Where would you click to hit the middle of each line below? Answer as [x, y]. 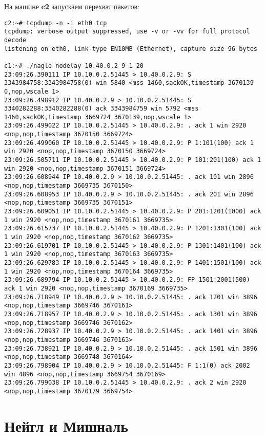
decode [15, 40]
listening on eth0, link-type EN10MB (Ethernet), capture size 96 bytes [131, 49]
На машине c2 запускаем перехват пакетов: [72, 6]
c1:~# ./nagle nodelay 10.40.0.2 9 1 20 [74, 66]
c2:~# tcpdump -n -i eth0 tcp [56, 23]
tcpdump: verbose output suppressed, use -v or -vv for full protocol [127, 32]
